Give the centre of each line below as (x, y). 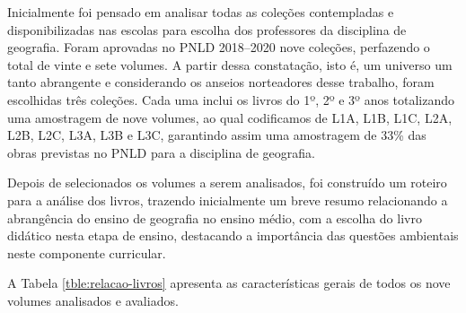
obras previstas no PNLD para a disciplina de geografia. (161, 152)
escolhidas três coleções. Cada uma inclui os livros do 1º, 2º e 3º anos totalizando (231, 99)
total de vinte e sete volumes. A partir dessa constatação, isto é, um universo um (230, 64)
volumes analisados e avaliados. (93, 300)
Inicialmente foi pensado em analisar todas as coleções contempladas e (201, 12)
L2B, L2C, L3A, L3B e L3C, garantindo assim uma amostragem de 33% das (217, 135)
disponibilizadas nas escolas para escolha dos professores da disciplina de (207, 29)
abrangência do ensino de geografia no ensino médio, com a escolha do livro (215, 217)
